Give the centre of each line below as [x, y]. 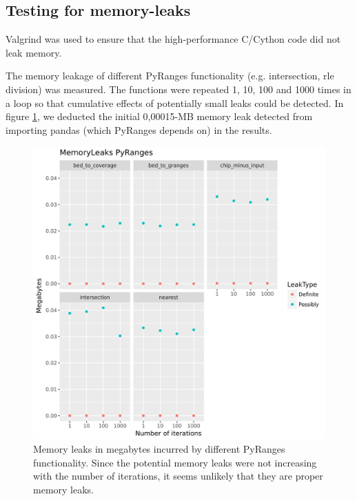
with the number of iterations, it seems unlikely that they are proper [178, 476]
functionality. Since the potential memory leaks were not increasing [175, 462]
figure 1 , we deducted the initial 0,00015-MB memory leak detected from [159, 116]
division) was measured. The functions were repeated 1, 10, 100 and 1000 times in [178, 89]
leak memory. [34, 52]
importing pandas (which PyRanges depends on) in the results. [139, 129]
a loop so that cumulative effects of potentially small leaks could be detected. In [175, 102]
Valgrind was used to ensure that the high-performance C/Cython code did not [173, 39]
